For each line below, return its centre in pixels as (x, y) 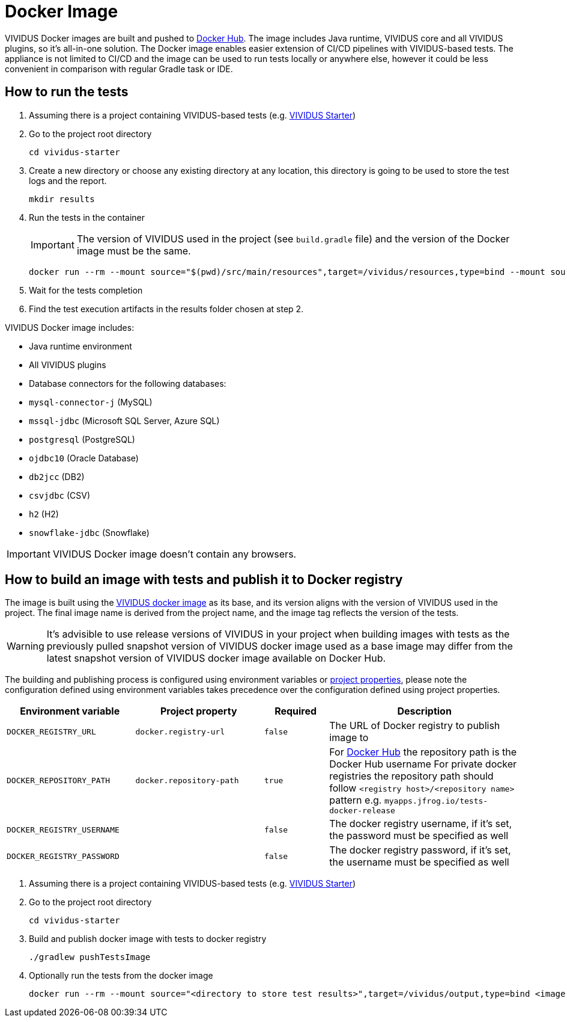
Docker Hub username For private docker (423, 764)
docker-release (362, 811)
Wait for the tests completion (86, 290)
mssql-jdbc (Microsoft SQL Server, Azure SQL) (124, 420)
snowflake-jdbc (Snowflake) (89, 532)
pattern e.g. (356, 800)
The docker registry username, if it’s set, (421, 824)
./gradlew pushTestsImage (90, 957)
